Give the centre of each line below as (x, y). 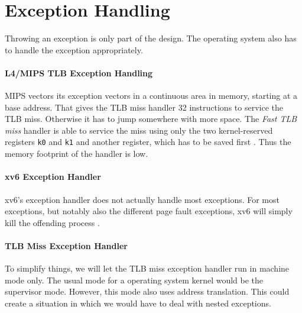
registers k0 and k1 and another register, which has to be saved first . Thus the (148, 142)
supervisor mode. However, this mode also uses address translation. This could (147, 291)
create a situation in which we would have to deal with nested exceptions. (138, 303)
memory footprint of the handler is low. (77, 154)
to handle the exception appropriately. (74, 49)
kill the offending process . (52, 222)
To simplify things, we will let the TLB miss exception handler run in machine (147, 268)
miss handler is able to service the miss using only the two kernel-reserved (139, 130)
